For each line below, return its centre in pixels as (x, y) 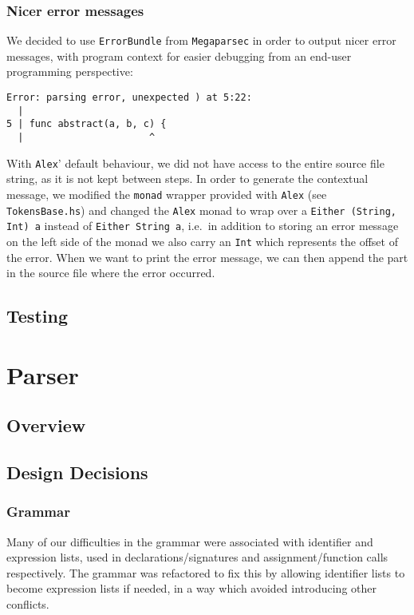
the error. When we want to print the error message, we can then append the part (207, 257)
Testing (37, 316)
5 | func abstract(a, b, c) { (87, 124)
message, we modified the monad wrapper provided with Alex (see (167, 194)
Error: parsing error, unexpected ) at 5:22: (129, 98)
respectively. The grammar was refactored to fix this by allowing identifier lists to (206, 572)
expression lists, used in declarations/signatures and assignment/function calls (197, 557)
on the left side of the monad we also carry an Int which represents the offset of (202, 241)
